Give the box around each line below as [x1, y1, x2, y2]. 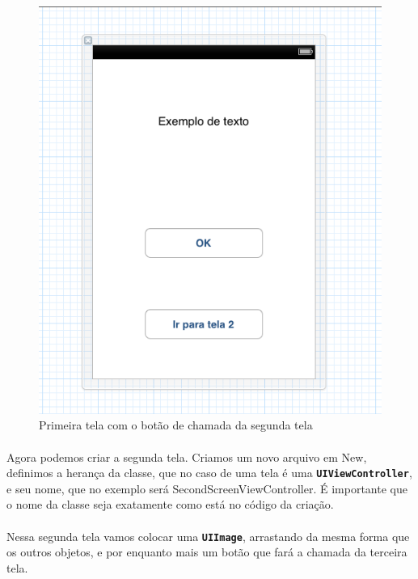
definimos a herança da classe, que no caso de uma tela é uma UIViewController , [6, 464, 412, 481]
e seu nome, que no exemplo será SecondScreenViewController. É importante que [6, 480, 407, 497]
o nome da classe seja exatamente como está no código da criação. [6, 496, 334, 513]
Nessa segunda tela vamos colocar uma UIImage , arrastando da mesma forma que [6, 527, 410, 544]
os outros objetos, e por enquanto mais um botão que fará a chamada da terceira [6, 543, 407, 560]
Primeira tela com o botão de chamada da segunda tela [39, 416, 313, 433]
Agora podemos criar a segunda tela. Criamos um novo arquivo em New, [6, 448, 367, 465]
